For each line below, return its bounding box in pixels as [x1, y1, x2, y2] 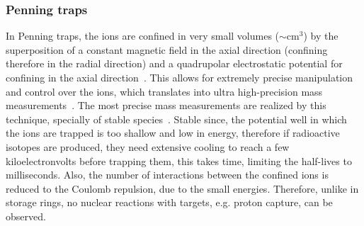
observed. [6, 208, 46, 223]
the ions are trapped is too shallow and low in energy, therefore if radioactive [6, 125, 340, 140]
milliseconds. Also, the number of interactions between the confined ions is [6, 167, 329, 182]
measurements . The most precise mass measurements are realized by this [6, 98, 326, 113]
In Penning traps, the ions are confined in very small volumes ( [6, 28, 280, 43]
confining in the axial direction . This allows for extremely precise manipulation [6, 70, 353, 84]
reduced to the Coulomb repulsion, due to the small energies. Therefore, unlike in [6, 181, 359, 196]
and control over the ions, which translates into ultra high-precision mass [6, 84, 323, 98]
